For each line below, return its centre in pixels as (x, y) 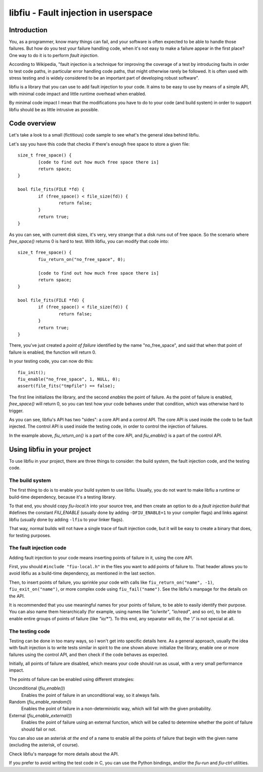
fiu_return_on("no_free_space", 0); (82, 259)
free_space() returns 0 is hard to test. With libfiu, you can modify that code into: (89, 241)
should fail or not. (39, 729)
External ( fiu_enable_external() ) (41, 715)
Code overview (32, 124)
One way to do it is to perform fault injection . (54, 55)
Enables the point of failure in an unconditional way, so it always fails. (91, 695)
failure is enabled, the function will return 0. (53, 352)
